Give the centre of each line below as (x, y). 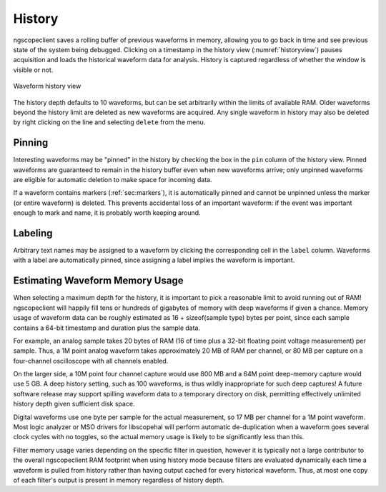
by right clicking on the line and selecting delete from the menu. (109, 122)
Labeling (33, 233)
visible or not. (33, 70)
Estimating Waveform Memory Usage (98, 281)
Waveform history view (47, 86)
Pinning (31, 143)
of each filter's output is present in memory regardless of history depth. (119, 480)
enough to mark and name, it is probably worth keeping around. (107, 213)
